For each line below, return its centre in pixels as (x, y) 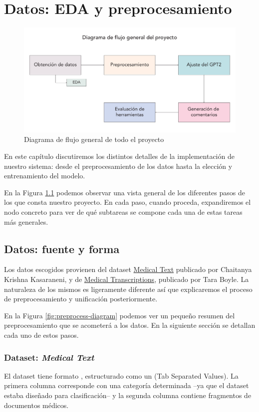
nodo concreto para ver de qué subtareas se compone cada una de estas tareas (123, 212)
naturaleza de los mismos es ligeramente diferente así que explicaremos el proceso (128, 289)
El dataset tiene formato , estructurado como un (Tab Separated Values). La (121, 375)
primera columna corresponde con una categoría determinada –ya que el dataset (127, 385)
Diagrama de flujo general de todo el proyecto (94, 139)
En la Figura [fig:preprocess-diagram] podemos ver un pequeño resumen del (120, 315)
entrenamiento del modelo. (45, 176)
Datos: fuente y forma (62, 248)
